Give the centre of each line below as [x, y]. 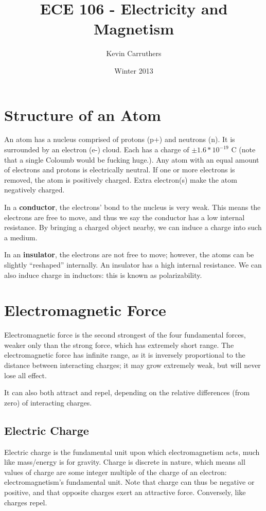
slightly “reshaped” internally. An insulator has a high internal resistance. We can [133, 264]
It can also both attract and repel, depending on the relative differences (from [127, 392]
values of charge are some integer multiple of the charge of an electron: [116, 472]
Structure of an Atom [83, 114]
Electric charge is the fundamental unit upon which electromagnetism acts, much [132, 452]
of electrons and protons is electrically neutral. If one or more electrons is [120, 170]
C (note [243, 149]
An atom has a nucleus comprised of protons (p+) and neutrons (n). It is [120, 139]
